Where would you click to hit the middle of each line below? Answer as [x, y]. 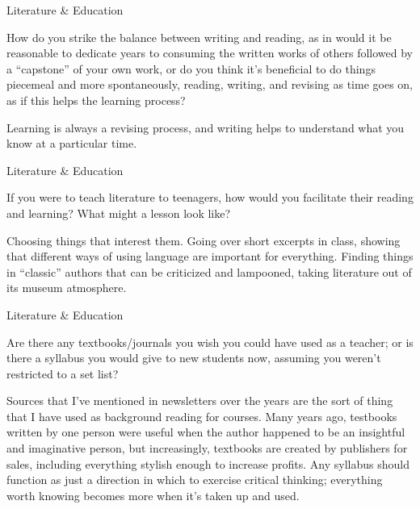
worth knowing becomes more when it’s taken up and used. [153, 495]
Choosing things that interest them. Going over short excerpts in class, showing [204, 240]
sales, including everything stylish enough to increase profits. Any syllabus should [208, 463]
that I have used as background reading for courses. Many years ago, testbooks [202, 416]
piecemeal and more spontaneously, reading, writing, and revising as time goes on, [210, 84]
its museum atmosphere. [67, 288]
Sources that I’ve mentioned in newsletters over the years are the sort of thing [200, 401]
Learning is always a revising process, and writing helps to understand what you [206, 127]
